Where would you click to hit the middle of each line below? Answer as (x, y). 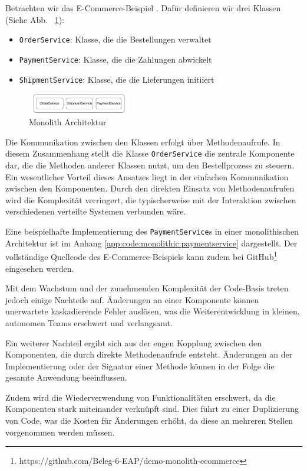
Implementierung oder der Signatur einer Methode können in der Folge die (140, 366)
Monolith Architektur (68, 122)
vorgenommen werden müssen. (60, 432)
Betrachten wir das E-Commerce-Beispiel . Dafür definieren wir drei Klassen (143, 8)
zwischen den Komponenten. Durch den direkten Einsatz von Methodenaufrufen (150, 188)
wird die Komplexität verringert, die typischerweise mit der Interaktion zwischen (151, 199)
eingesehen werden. (40, 268)
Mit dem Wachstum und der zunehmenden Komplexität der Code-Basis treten (147, 288)
